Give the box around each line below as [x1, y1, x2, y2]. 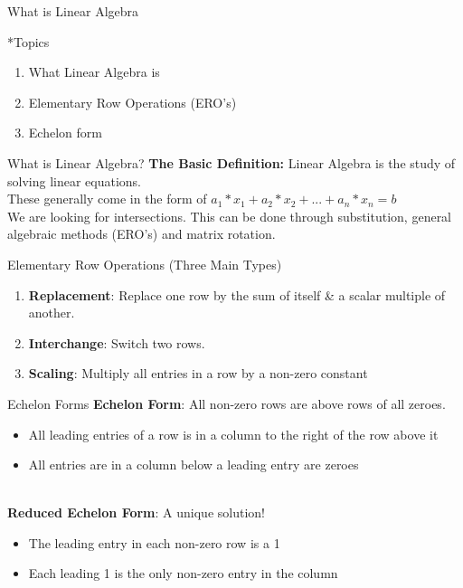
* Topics [7, 32, 50, 51]
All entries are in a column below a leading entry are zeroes [28, 455, 359, 474]
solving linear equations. [7, 171, 141, 190]
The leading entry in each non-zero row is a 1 [28, 533, 280, 552]
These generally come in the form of [7, 189, 207, 208]
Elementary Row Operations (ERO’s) [28, 92, 237, 111]
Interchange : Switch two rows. [28, 333, 205, 352]
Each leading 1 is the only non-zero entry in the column [28, 564, 338, 583]
